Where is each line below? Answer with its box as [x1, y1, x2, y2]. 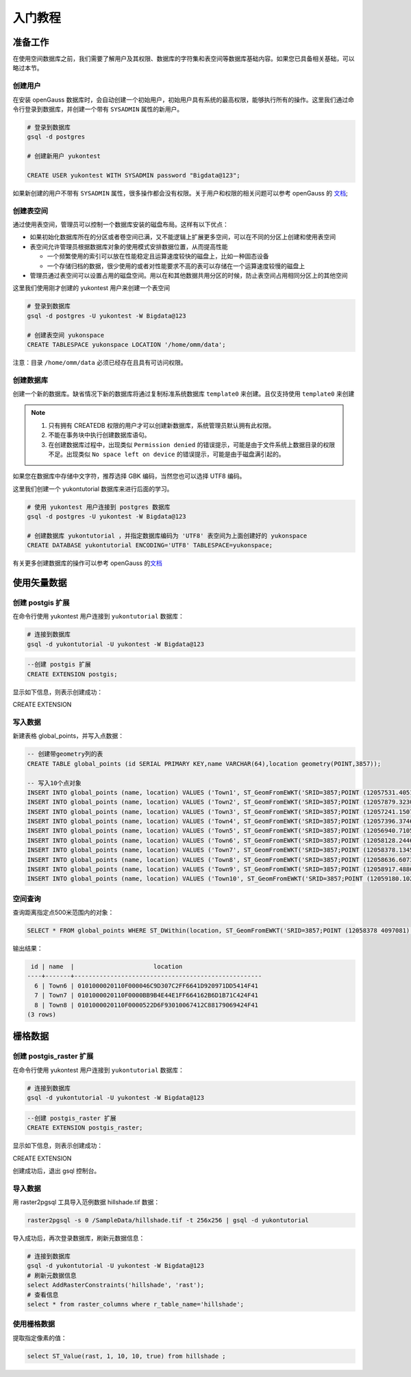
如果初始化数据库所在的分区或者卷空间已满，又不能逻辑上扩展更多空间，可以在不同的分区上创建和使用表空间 [29, 233, 336, 241]
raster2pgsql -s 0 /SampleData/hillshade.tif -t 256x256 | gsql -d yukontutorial [27, 1217, 310, 1224]
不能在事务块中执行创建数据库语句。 [48, 431, 151, 439]
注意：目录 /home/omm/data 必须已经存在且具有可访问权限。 [12, 358, 187, 366]
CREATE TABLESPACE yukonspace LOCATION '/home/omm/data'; [27, 340, 226, 348]
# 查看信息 [27, 1291, 59, 1299]
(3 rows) [27, 1011, 57, 1018]
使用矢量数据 [12, 577, 67, 589]
